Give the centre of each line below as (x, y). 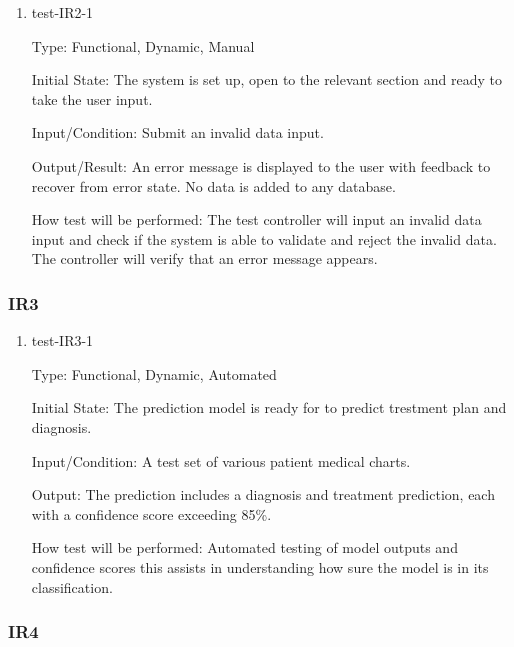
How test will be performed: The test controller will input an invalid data (256, 219)
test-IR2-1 (62, 12)
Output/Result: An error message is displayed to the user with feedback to (261, 165)
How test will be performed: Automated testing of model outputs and (244, 547)
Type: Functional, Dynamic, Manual (143, 45)
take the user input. (92, 98)
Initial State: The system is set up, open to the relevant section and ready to (266, 79)
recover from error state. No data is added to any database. (213, 185)
